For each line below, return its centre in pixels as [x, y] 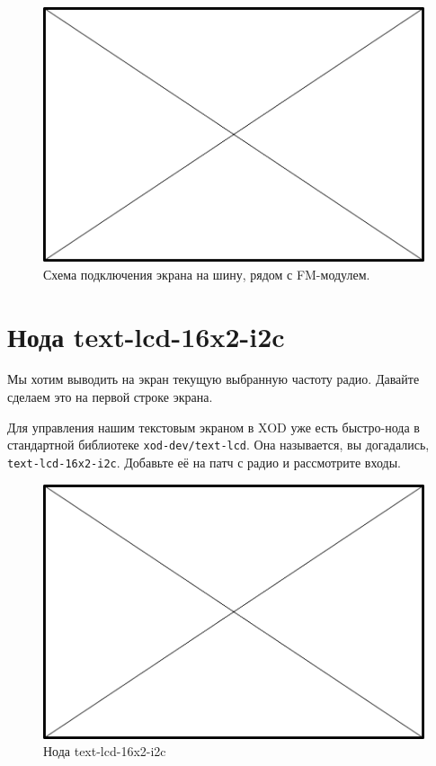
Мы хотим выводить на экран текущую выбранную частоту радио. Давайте [214, 379]
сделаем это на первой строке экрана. [110, 397]
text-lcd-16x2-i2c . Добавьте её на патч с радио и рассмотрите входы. [204, 462]
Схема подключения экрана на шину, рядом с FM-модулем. [207, 274]
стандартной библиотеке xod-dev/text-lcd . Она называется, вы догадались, [218, 445]
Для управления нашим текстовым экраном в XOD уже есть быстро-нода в [214, 427]
